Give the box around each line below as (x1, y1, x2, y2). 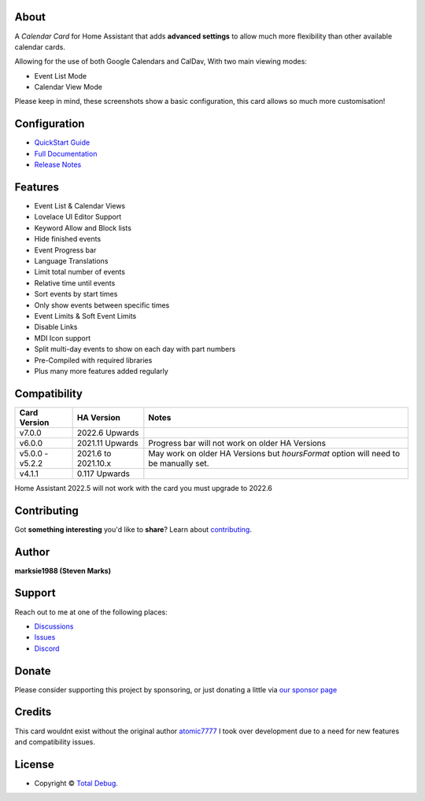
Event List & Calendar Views (34, 201, 126, 211)
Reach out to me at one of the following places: (14, 607, 168, 617)
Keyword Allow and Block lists (34, 223, 131, 232)
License (14, 758, 54, 771)
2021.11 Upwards (76, 437, 139, 448)
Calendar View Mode (34, 83, 102, 92)
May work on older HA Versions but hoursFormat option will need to (148, 448, 401, 459)
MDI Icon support (34, 333, 91, 342)
